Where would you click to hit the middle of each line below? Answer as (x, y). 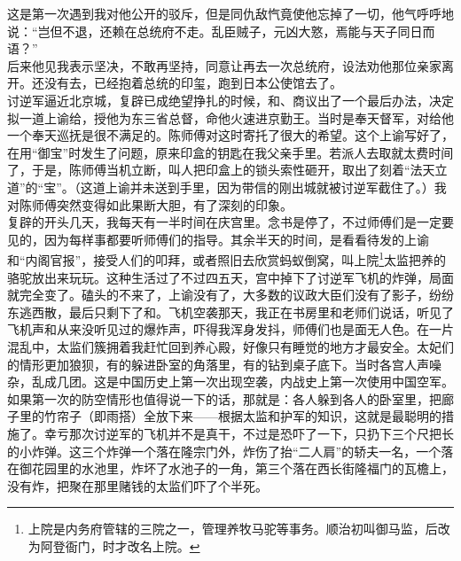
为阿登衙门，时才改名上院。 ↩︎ (114, 545)
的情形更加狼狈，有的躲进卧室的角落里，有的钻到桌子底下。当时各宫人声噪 (224, 364)
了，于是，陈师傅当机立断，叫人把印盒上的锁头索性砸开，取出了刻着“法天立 (227, 170)
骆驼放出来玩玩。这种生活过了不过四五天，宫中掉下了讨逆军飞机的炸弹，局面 (230, 277)
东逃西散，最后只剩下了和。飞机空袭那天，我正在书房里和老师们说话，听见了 (230, 312)
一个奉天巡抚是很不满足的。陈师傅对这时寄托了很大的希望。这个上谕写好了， (230, 135)
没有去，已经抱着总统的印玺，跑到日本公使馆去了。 (193, 83)
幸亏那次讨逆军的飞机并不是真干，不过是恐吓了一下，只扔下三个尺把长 (249, 433)
